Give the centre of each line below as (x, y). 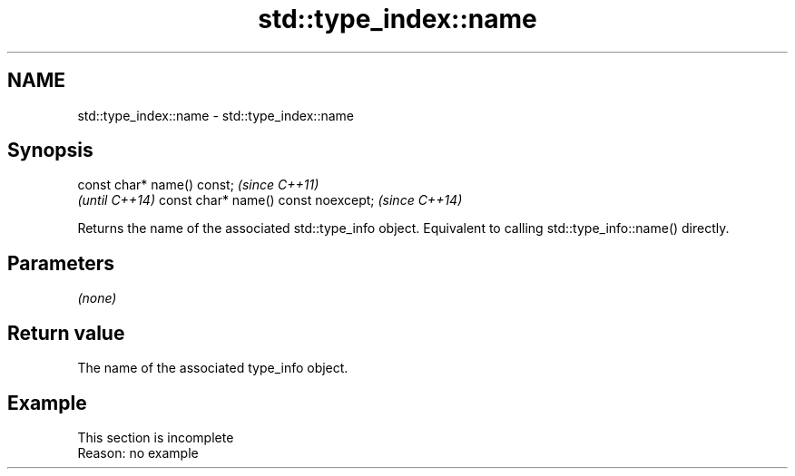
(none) (97, 298)
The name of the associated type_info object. (213, 368)
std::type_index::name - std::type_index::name (216, 115)
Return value (66, 333)
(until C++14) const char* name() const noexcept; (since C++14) (270, 200)
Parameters (61, 263)
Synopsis (50, 151)
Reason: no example (138, 452)
